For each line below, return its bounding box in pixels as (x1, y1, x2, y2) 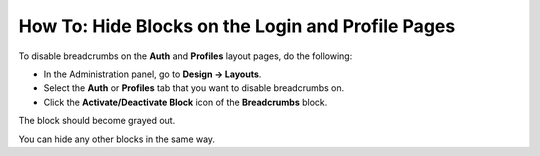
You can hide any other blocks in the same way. (18, 133, 215, 145)
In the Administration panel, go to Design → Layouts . (43, 68, 262, 80)
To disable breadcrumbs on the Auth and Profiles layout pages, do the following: (18, 50, 353, 62)
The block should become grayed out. (18, 115, 176, 127)
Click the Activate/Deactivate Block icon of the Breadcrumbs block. (43, 96, 328, 108)
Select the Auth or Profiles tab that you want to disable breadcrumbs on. (43, 82, 345, 94)
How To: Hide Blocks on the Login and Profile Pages (18, 15, 456, 37)
